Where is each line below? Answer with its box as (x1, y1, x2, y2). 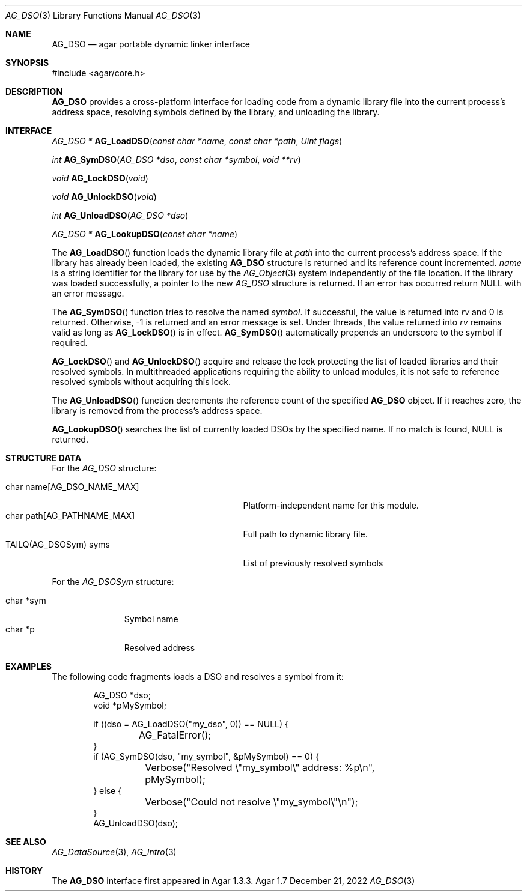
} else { (93, 786, 122, 796)
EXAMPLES (5, 661, 52, 671)
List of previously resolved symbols (243, 558, 383, 568)
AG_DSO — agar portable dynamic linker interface (52, 39, 250, 49)
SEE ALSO (5, 837, 46, 847)
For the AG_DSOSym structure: (52, 577, 174, 587)
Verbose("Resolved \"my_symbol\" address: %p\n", (145, 761, 375, 773)
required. (52, 338, 88, 348)
